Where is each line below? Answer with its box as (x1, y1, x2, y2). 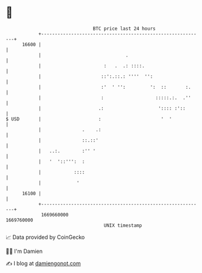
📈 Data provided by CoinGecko (5, 233, 85, 241)
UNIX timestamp (103, 222, 142, 229)
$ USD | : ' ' (5, 116, 172, 122)
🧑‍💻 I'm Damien (5, 247, 43, 255)
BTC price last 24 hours (92, 26, 156, 32)
